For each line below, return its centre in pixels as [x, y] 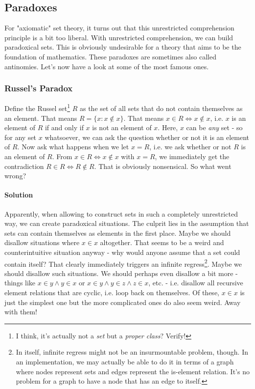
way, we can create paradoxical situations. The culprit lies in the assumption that [127, 223]
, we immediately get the [192, 156]
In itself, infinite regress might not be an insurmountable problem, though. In [132, 352]
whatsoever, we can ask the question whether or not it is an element [147, 137]
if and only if [64, 127]
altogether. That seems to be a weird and [162, 242]
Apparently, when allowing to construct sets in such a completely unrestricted [121, 213]
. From [62, 156]
